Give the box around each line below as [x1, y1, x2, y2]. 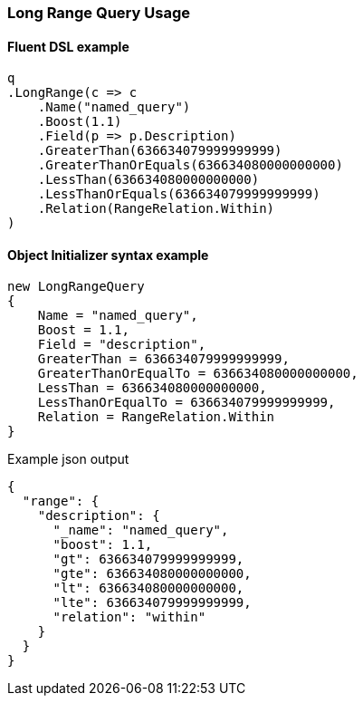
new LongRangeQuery [7, 279, 145, 294]
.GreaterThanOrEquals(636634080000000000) [37, 158, 343, 173]
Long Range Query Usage [7, 4, 190, 22]
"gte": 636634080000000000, [53, 566, 252, 582]
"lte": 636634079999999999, [53, 595, 252, 611]
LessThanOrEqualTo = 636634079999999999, [37, 395, 336, 410]
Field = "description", [37, 337, 206, 352]
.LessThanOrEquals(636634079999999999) [37, 187, 320, 202]
